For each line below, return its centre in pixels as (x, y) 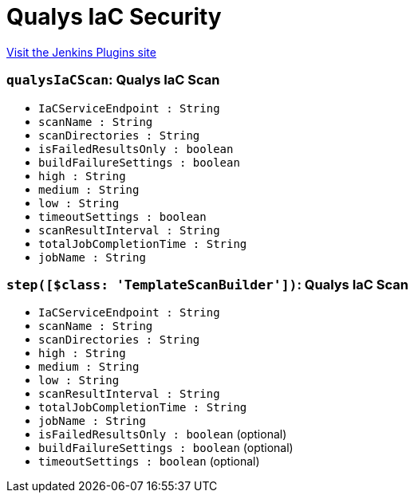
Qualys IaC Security (114, 17)
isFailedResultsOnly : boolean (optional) (163, 434)
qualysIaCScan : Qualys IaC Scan (113, 80)
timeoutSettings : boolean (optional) (149, 462)
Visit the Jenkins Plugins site (81, 52)
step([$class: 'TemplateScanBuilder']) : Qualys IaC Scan (207, 284)
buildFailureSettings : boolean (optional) (166, 448)
